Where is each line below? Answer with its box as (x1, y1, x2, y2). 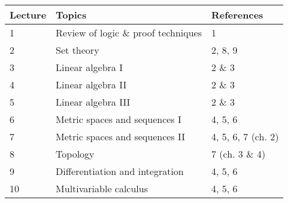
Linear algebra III (56, 95, 131, 109)
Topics (56, 8, 87, 21)
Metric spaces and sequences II (56, 130, 185, 143)
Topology (56, 147, 95, 161)
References (211, 8, 263, 21)
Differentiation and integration (56, 164, 184, 178)
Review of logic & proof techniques (56, 26, 202, 39)
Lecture (10, 8, 47, 21)
